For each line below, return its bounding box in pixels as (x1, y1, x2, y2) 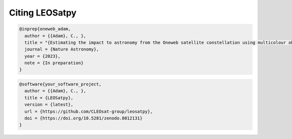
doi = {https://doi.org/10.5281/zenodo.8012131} (24, 116, 143, 121)
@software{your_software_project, (19, 82, 102, 87)
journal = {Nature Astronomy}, (24, 47, 99, 52)
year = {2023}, (24, 53, 61, 59)
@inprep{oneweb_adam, (19, 26, 71, 32)
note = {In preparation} (24, 60, 84, 66)
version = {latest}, (24, 102, 73, 107)
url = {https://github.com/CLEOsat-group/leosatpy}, (24, 108, 153, 114)
